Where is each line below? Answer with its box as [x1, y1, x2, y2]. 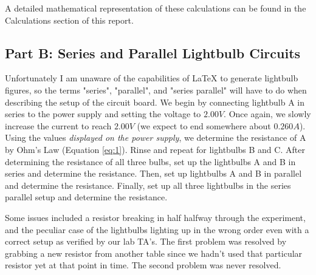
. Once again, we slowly [224, 107, 311, 120]
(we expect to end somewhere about [137, 119, 271, 132]
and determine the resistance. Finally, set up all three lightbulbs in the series [5, 178, 291, 191]
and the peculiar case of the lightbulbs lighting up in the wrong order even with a [5, 223, 309, 236]
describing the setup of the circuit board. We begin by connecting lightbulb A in [5, 95, 305, 108]
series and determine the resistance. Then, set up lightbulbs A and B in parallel [5, 167, 302, 180]
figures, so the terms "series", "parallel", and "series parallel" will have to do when [5, 83, 307, 96]
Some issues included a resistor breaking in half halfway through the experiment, [5, 211, 306, 223]
